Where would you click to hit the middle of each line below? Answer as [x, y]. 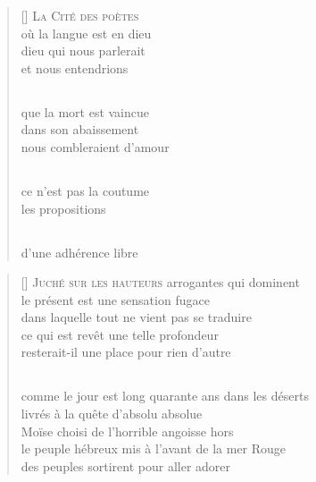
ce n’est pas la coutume [85, 190]
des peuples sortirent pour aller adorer [126, 465]
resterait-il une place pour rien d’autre [126, 352]
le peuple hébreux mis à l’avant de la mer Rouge [154, 448]
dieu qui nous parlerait [83, 51]
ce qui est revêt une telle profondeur [120, 334]
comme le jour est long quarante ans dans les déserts [165, 396]
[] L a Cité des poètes [80, 15]
